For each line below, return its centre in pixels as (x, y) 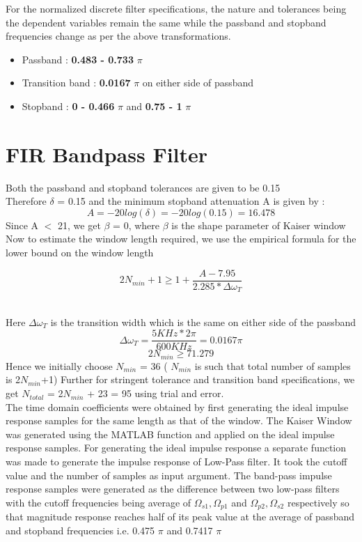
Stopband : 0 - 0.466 (68, 106)
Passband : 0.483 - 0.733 (78, 59)
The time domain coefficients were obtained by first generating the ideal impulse (177, 406)
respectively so (318, 502)
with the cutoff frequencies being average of (99, 502)
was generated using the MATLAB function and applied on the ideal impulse (170, 434)
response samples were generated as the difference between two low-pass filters (173, 489)
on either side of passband (198, 83)
